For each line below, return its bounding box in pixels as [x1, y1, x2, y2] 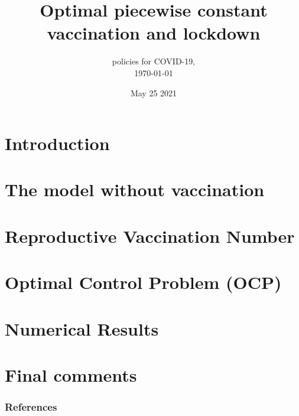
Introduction [5, 131, 110, 155]
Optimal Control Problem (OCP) [5, 270, 282, 294]
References [5, 399, 57, 414]
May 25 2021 [130, 86, 177, 99]
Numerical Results [5, 316, 159, 340]
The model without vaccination [5, 177, 265, 201]
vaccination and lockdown [47, 21, 261, 45]
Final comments [5, 362, 137, 386]
